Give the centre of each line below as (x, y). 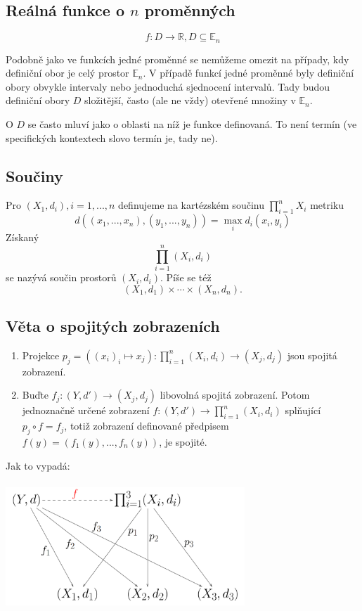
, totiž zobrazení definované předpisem (147, 426)
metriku (327, 205)
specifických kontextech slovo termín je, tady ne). (112, 137)
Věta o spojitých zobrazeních (113, 326)
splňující (303, 410)
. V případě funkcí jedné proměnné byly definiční (248, 73)
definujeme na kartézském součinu (191, 205)
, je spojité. (183, 441)
